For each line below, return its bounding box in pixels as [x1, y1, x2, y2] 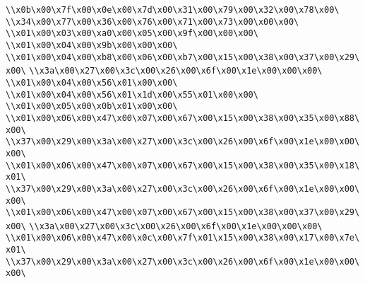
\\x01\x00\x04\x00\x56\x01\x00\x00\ [6, 77, 178, 88]
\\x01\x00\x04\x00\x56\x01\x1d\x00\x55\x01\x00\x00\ [6, 89, 258, 100]
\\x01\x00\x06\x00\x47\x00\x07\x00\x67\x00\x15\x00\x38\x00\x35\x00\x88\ [6, 112, 360, 123]
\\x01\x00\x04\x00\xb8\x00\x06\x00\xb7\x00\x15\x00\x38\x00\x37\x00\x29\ [6, 52, 360, 62]
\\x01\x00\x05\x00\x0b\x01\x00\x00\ [6, 101, 178, 112]
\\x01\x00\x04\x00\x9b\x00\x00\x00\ [6, 40, 178, 50]
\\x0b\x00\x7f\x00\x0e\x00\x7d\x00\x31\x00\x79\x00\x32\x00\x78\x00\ [6, 5, 340, 15]
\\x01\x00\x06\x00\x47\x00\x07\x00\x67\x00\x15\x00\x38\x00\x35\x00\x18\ [6, 160, 360, 171]
